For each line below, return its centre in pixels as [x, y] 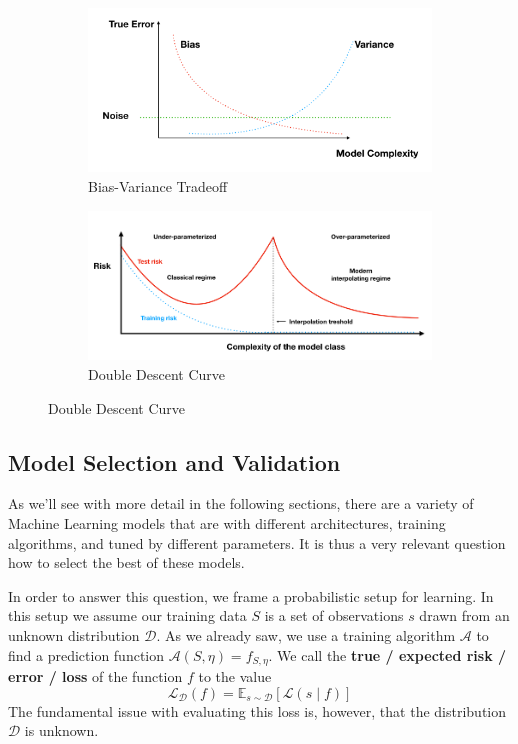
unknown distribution [74, 634]
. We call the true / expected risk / [387, 654]
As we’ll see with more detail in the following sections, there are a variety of [241, 503]
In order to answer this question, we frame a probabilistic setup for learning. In [251, 595]
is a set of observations [334, 615]
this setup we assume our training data [127, 615]
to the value [235, 676]
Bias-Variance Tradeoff [158, 185]
